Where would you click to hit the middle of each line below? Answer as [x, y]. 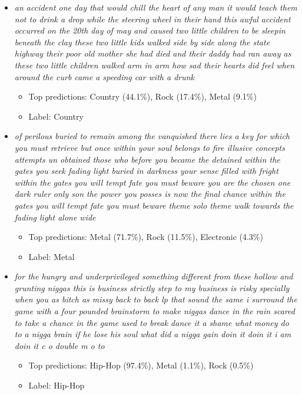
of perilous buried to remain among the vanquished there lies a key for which [152, 136]
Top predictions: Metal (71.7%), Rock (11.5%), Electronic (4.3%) [146, 237]
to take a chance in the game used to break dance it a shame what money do [152, 322]
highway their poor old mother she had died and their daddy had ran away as [153, 53]
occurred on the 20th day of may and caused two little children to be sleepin [150, 30]
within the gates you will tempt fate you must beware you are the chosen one [152, 182]
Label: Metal [52, 256]
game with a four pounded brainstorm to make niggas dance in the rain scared [155, 311]
